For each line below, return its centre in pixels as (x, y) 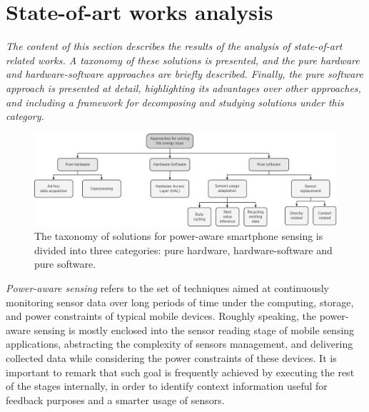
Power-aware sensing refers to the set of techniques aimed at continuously (168, 288)
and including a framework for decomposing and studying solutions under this (175, 102)
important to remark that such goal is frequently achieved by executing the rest (180, 372)
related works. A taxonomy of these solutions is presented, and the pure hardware (183, 60)
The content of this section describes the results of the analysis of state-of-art (174, 46)
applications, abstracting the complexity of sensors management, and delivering (180, 344)
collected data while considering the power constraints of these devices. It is (171, 358)
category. (25, 116)
